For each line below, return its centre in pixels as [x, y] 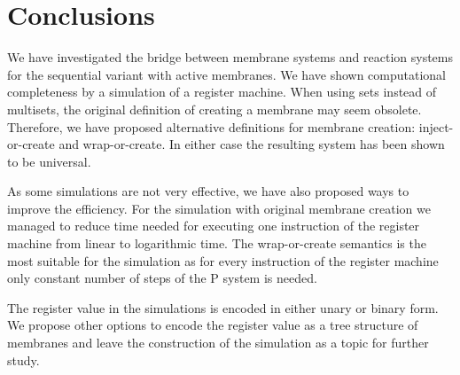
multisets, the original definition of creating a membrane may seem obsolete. [214, 109]
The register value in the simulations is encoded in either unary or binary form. [223, 307]
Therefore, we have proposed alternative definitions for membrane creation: [211, 126]
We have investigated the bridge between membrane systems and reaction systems [230, 57]
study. [23, 359]
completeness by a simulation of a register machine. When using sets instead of [222, 92]
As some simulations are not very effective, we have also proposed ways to [208, 191]
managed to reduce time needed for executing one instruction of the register [214, 226]
